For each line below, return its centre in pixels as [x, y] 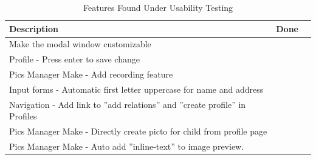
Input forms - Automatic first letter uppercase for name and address [136, 89]
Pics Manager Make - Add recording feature [91, 74]
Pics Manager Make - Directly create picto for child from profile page [138, 131]
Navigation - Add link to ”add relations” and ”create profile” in [128, 104]
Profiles [23, 116]
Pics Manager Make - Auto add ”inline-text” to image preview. [127, 146]
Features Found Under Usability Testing [158, 7]
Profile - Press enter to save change [74, 59]
